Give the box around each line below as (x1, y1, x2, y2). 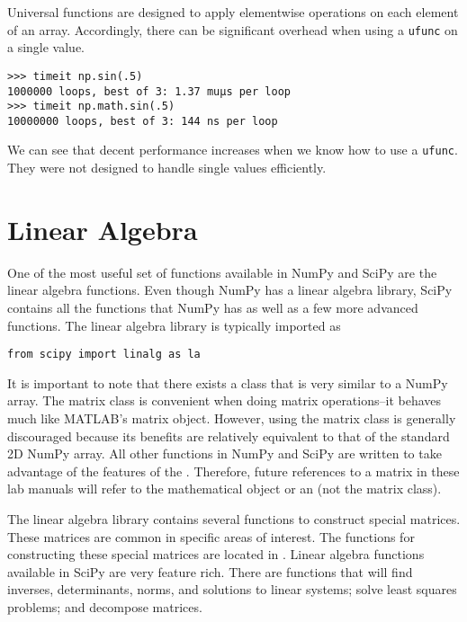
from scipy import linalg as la (7, 348, 201, 361)
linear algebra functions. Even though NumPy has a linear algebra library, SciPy (7, 280, 453, 299)
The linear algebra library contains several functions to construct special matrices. (7, 510, 461, 529)
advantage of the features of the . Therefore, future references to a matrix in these (7, 461, 460, 480)
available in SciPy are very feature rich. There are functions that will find (7, 562, 413, 581)
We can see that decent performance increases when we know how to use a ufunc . (7, 140, 458, 159)
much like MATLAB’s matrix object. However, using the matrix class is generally (7, 409, 456, 428)
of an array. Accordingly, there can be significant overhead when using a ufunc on (7, 20, 458, 39)
